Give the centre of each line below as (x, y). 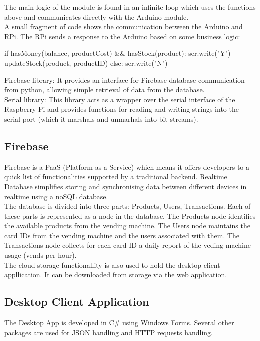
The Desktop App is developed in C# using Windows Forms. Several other (119, 323)
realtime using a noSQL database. (56, 196)
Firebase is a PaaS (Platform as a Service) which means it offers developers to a (127, 166)
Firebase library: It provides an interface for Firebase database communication (124, 79)
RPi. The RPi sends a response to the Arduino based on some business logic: (122, 36)
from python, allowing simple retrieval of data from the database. (104, 89)
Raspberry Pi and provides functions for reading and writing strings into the (121, 109)
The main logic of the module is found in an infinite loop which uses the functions (130, 7)
